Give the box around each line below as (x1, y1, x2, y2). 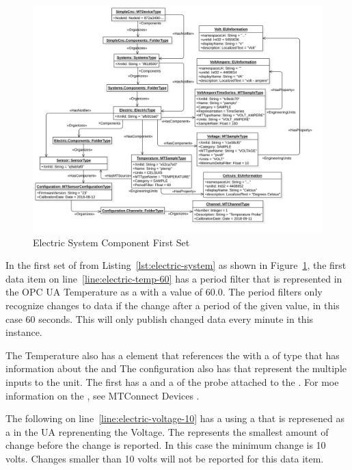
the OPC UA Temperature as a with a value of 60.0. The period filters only (5, 285, 323, 299)
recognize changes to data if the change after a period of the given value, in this (5, 298, 340, 313)
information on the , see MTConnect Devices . (5, 388, 200, 402)
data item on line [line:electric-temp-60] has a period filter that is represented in (5, 271, 342, 285)
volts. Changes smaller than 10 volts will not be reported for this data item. (5, 451, 324, 465)
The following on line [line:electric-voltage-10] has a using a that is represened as (5, 411, 344, 426)
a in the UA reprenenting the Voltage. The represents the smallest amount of (5, 424, 329, 439)
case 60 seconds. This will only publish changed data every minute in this (5, 311, 314, 326)
